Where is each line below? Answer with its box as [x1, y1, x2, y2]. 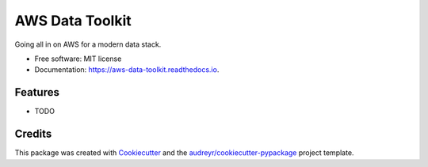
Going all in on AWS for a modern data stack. [14, 40, 162, 49]
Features [14, 85, 59, 99]
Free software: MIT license [34, 54, 122, 63]
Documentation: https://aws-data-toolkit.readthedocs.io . [34, 65, 220, 74]
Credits [14, 127, 52, 141]
